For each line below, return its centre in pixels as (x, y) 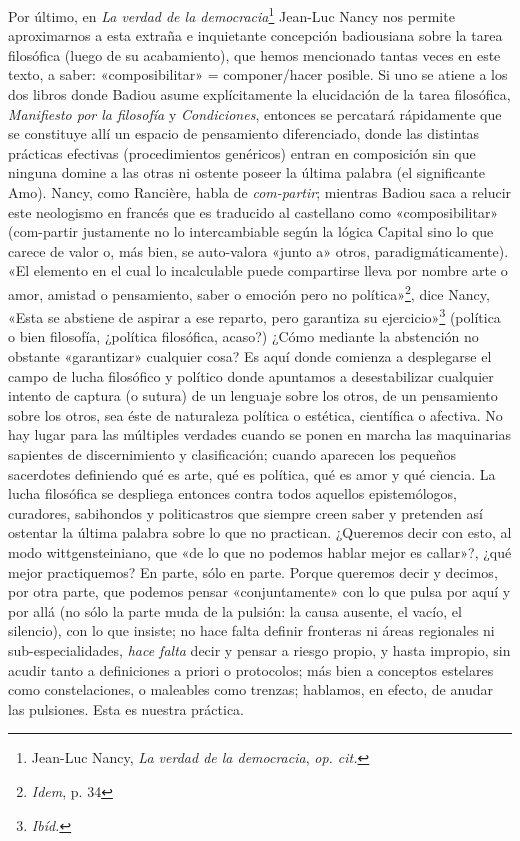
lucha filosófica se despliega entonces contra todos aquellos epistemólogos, (232, 493)
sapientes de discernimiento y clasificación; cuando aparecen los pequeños (232, 454)
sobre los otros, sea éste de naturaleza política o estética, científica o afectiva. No (255, 414)
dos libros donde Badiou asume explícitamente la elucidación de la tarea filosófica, (259, 94)
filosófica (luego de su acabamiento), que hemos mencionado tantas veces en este (254, 54)
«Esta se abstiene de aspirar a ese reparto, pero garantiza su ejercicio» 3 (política (254, 315)
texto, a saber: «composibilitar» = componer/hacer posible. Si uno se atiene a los (258, 74)
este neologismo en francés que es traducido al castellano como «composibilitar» (253, 211)
